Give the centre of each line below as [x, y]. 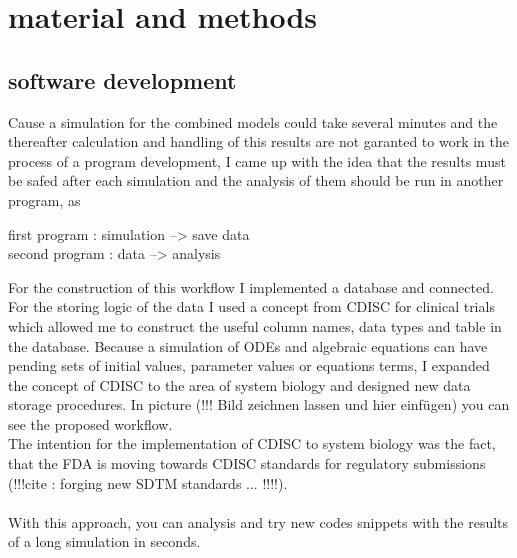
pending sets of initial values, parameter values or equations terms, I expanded [249, 365]
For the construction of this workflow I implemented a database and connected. [251, 286]
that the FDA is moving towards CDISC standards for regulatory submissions [247, 463]
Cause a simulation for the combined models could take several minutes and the [253, 121]
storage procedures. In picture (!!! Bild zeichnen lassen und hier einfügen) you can [259, 404]
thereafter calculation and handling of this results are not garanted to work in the [259, 141]
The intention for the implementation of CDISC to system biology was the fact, [252, 443]
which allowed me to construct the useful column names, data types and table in [255, 325]
